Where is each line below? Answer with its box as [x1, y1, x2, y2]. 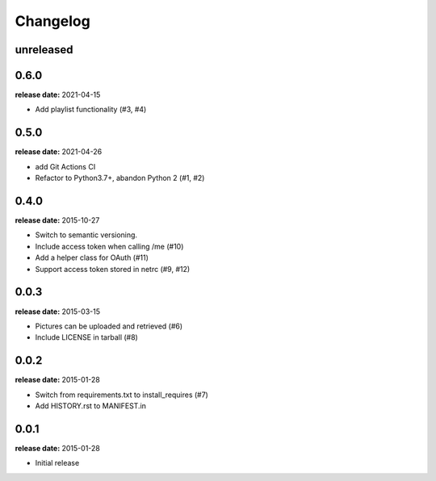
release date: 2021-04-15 [15, 90, 101, 100]
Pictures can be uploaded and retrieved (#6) [35, 321, 183, 331]
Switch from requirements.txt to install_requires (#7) [35, 390, 209, 399]
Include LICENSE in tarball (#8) [35, 333, 139, 342]
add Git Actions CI [35, 161, 96, 171]
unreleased [15, 43, 73, 56]
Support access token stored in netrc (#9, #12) [35, 264, 191, 274]
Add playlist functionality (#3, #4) [35, 105, 147, 115]
